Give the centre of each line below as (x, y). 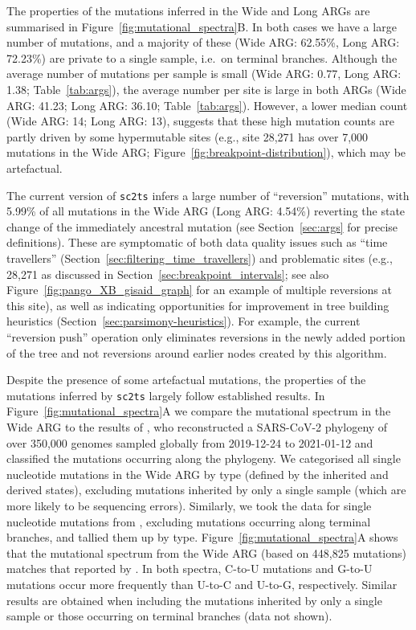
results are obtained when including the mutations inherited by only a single (194, 600)
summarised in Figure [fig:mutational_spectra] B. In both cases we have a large (202, 26)
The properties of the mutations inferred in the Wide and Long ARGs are (188, 10)
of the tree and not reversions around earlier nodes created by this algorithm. (197, 352)
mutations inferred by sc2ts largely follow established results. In (166, 395)
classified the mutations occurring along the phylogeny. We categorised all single (204, 458)
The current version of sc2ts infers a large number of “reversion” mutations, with (208, 195)
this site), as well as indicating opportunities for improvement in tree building (198, 305)
